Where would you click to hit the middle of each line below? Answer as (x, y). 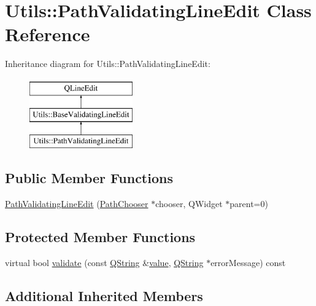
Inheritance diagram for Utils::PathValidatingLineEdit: (108, 64)
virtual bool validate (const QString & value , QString (104, 262)
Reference (48, 34)
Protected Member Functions (100, 237)
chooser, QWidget (189, 204)
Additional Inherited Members (104, 295)
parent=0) (249, 204)
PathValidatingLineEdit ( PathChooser (77, 204)
